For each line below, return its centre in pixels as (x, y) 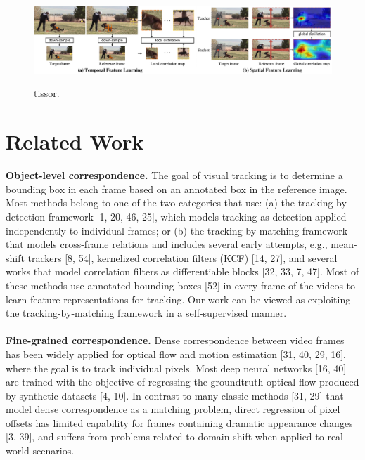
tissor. (47, 93)
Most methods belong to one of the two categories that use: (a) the (150, 203)
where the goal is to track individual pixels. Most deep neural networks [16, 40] (176, 368)
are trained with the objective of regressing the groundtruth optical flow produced (182, 382)
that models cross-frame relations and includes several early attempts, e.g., (167, 244)
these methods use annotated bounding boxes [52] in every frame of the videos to (181, 285)
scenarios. (53, 451)
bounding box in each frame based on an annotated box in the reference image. (177, 189)
